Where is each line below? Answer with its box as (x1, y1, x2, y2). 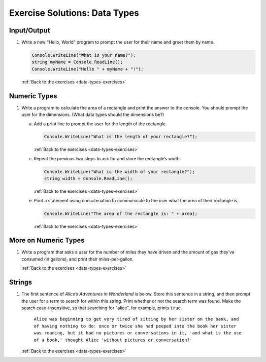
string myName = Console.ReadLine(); (32, 59, 123, 65)
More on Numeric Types (9, 236, 85, 245)
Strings (9, 278, 32, 287)
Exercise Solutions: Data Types (9, 7, 139, 18)
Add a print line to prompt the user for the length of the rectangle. (33, 121, 167, 127)
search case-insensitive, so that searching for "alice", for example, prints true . (21, 305, 182, 311)
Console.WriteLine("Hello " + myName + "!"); (32, 66, 144, 72)
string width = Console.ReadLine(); (44, 176, 133, 181)
